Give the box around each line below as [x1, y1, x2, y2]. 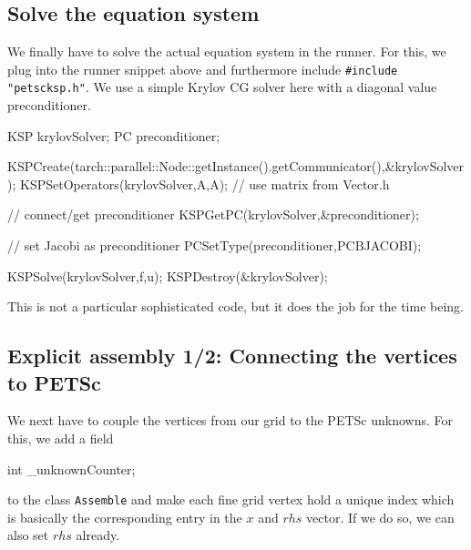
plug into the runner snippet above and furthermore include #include [7, 59, 398, 78]
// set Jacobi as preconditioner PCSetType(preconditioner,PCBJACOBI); [7, 236, 422, 255]
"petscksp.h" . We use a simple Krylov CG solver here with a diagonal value [7, 77, 437, 97]
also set [7, 525, 49, 545]
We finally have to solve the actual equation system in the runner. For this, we [7, 42, 446, 61]
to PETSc [7, 368, 101, 396]
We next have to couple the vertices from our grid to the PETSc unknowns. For [7, 411, 453, 430]
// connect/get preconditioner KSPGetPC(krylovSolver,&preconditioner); [7, 205, 419, 224]
